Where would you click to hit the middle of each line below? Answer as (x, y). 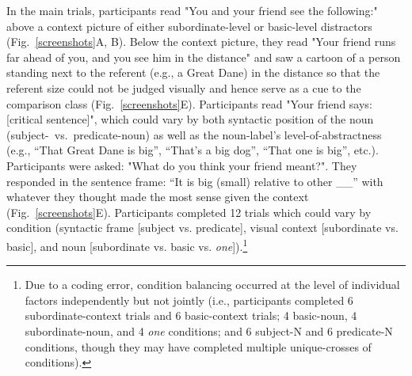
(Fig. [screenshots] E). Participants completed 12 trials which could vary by (189, 212)
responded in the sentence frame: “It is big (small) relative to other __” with (195, 181)
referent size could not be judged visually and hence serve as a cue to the (184, 87)
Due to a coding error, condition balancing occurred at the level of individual (212, 285)
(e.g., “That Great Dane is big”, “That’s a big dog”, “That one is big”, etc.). (193, 150)
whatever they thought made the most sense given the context (158, 197)
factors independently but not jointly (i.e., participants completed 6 (189, 300)
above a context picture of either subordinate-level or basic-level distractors (189, 26)
